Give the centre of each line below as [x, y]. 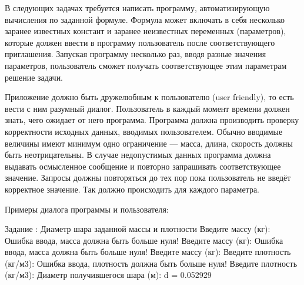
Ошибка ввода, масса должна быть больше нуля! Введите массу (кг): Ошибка [144, 240]
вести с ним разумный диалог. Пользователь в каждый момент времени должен [147, 108]
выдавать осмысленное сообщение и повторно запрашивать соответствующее [143, 166]
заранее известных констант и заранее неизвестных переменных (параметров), [146, 31]
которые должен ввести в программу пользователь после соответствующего [140, 42]
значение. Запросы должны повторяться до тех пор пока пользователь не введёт [148, 178]
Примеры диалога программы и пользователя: [87, 209]
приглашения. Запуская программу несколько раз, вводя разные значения [136, 54]
